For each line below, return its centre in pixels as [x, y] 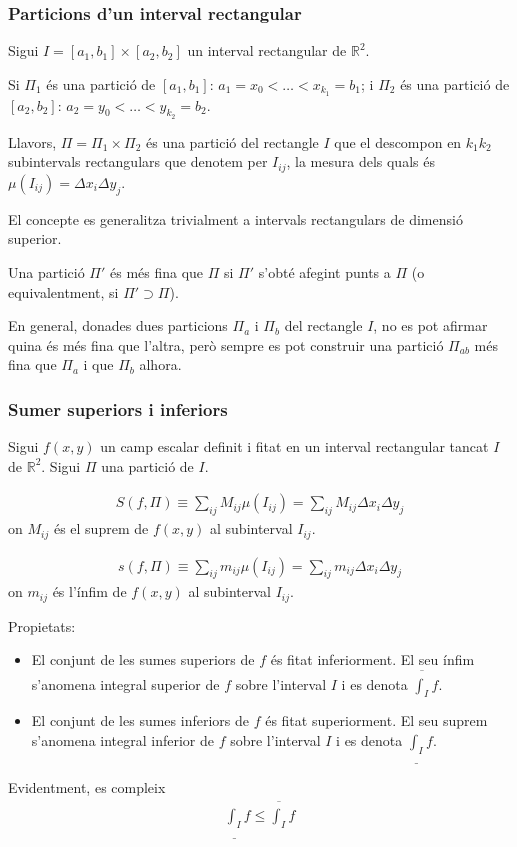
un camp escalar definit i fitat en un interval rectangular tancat [294, 446]
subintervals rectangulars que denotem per [138, 161]
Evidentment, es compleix [87, 787]
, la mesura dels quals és [360, 161]
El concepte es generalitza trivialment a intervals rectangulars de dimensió [235, 218]
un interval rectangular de [267, 50]
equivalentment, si [63, 291]
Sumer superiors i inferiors [118, 408]
